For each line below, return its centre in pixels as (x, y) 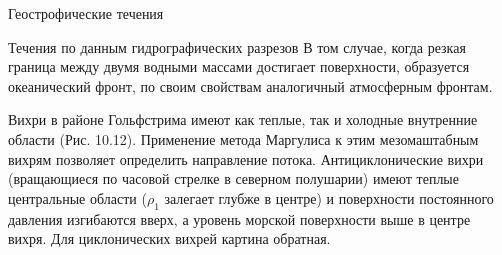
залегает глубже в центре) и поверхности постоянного (329, 197)
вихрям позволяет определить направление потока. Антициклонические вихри (246, 158)
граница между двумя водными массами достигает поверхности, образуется (239, 66)
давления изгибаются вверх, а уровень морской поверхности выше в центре (239, 218)
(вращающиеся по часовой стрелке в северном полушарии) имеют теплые (233, 178)
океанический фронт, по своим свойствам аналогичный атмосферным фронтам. (250, 85)
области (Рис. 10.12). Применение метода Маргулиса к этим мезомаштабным (243, 138)
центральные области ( (77, 197)
